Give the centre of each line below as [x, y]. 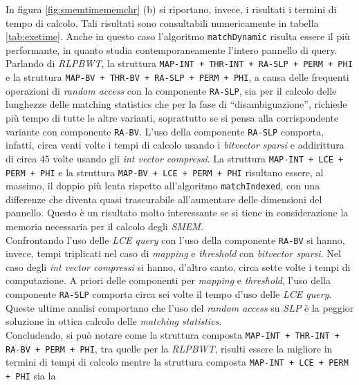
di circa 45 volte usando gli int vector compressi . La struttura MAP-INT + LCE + [175, 158]
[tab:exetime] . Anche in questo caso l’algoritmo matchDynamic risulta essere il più [178, 36]
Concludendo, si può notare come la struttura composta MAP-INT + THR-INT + [173, 334]
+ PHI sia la [31, 375]
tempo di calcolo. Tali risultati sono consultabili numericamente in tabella [162, 22]
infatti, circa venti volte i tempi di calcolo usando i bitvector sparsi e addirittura [175, 145]
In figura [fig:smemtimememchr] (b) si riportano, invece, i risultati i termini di [171, 9]
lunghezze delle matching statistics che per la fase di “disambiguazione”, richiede [176, 104]
